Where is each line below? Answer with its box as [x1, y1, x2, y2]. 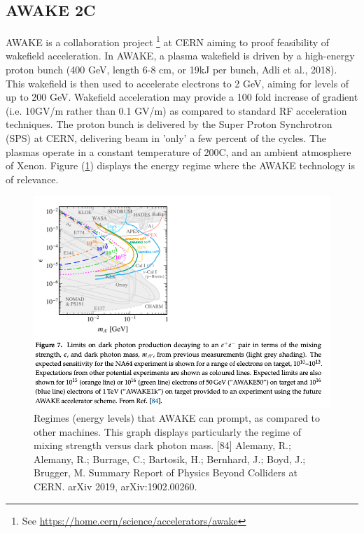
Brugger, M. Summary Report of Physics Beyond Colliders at [34, 465, 297, 480]
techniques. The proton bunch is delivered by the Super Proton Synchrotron [6, 117, 332, 132]
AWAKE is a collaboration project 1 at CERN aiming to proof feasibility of [6, 33, 330, 49]
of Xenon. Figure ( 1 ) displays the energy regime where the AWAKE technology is [6, 158, 355, 173]
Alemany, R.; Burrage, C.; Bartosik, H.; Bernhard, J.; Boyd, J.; [34, 451, 306, 466]
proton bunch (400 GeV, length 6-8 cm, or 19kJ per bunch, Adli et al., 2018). [6, 62, 337, 77]
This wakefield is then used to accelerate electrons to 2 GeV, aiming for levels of [6, 76, 349, 90]
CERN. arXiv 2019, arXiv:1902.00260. [34, 479, 197, 494]
